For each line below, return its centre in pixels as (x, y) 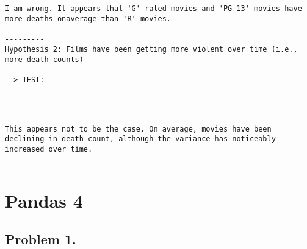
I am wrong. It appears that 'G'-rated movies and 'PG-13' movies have (153, 9)
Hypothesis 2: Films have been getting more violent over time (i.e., (151, 49)
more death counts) (44, 59)
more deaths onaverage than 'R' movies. (88, 19)
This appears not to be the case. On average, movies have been (138, 129)
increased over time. (49, 149)
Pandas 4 (44, 200)
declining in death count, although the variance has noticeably (140, 139)
